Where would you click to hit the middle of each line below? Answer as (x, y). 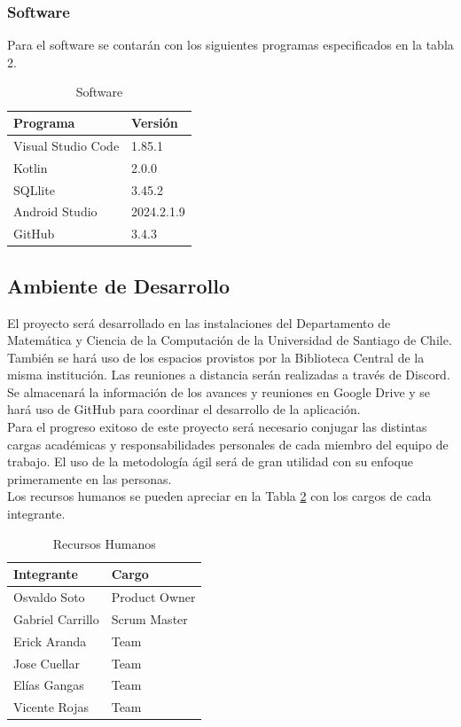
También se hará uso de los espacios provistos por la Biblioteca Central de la (216, 357)
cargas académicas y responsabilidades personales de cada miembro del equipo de (228, 444)
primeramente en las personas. (90, 478)
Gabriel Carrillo (56, 618)
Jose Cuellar (47, 663)
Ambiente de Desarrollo (118, 285)
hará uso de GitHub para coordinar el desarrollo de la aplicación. (184, 409)
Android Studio (55, 211)
